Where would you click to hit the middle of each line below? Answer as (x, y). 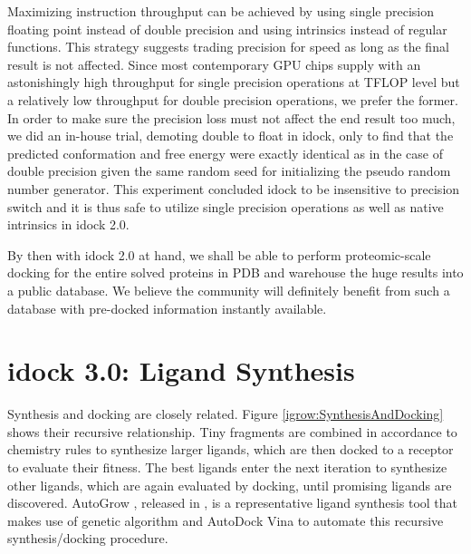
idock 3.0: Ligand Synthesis (181, 370)
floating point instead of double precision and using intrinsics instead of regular (227, 29)
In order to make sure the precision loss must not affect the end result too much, (231, 117)
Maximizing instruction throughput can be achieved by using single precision (221, 11)
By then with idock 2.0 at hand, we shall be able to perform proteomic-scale (219, 254)
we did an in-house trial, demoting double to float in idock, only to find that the (231, 136)
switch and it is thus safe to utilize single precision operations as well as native (226, 206)
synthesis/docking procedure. (88, 538)
